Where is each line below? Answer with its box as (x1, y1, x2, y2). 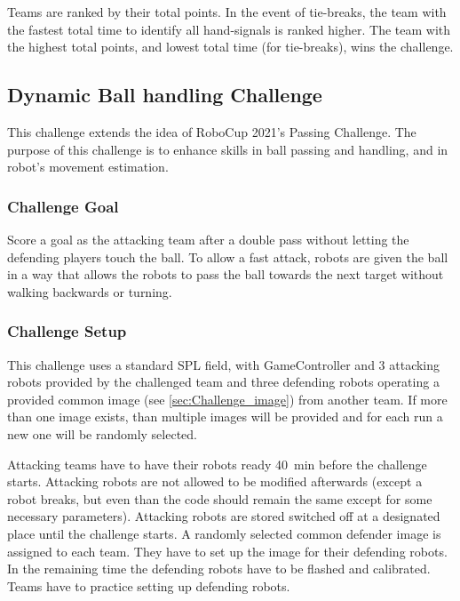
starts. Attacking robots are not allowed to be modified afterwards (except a (7, 472, 423, 491)
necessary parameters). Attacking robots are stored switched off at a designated (7, 507, 440, 525)
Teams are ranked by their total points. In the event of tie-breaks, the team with (7, 3, 447, 20)
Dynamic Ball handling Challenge (7, 81, 322, 108)
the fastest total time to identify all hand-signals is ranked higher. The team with (7, 20, 451, 38)
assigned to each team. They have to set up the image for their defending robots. (7, 541, 448, 560)
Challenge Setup (7, 320, 127, 342)
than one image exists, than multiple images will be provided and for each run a (7, 407, 443, 426)
